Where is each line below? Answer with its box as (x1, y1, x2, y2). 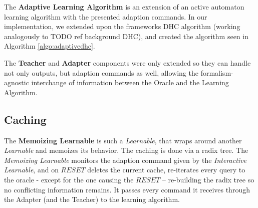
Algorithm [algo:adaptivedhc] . (4, 41, 95, 51)
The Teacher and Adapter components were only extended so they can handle (4, 57, 251, 68)
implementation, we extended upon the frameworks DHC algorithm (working (4, 21, 240, 32)
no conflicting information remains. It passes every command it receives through (4, 184, 250, 194)
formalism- (200, 67, 233, 78)
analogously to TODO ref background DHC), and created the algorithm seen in (4, 31, 248, 41)
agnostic (4, 77, 29, 88)
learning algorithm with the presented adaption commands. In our (4, 11, 207, 22)
